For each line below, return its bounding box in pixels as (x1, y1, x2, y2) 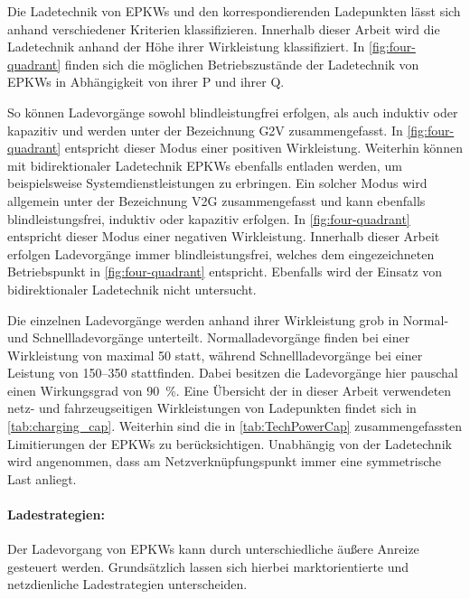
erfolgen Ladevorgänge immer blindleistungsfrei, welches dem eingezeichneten (7, 244, 435, 263)
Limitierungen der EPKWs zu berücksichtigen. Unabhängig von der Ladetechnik (7, 434, 452, 453)
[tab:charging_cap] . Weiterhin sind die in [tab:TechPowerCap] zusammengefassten (7, 416, 463, 435)
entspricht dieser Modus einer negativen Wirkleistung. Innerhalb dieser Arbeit (7, 227, 440, 246)
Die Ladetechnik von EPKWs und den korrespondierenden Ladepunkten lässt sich (7, 2, 461, 20)
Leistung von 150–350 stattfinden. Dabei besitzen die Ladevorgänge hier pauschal (7, 363, 458, 382)
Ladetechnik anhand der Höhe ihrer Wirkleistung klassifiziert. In (7, 37, 365, 56)
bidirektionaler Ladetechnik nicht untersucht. (7, 279, 257, 298)
